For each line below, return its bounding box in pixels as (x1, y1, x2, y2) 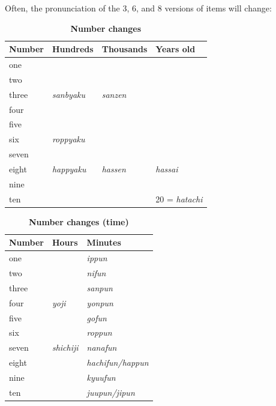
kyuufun (86, 371, 116, 383)
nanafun (86, 341, 117, 354)
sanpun (86, 281, 113, 294)
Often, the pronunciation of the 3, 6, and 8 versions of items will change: (5, 2, 272, 14)
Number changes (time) (28, 215, 129, 228)
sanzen (101, 88, 127, 100)
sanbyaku (52, 88, 86, 100)
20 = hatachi (155, 192, 203, 205)
